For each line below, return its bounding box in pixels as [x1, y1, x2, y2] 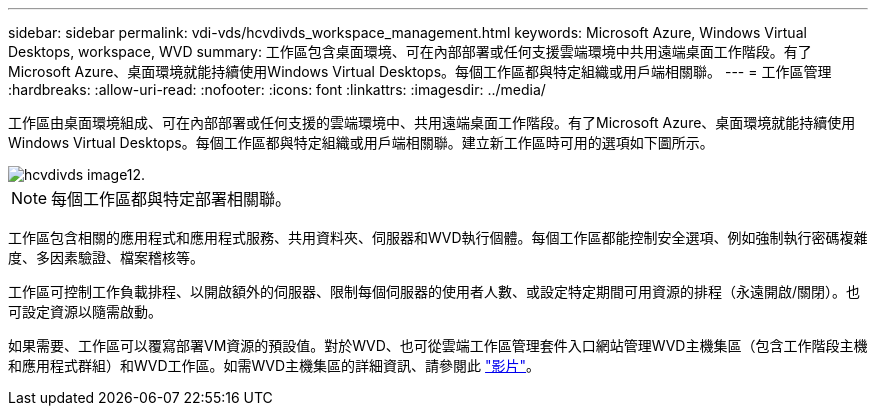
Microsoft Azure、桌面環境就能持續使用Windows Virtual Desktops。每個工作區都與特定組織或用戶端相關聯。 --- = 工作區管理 [8, 63, 832, 80]
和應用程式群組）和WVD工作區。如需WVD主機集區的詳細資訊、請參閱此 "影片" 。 [8, 357, 541, 374]
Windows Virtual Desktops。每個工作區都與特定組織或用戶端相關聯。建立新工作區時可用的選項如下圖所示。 [8, 134, 714, 151]
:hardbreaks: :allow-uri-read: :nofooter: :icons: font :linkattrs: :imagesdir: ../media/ [8, 81, 546, 98]
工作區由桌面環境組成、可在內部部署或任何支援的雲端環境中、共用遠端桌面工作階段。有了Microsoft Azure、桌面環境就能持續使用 [8, 114, 856, 131]
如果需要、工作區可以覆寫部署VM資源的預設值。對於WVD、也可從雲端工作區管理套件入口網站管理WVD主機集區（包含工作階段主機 [8, 337, 868, 354]
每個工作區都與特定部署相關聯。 [51, 189, 292, 209]
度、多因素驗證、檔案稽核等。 [8, 249, 204, 266]
